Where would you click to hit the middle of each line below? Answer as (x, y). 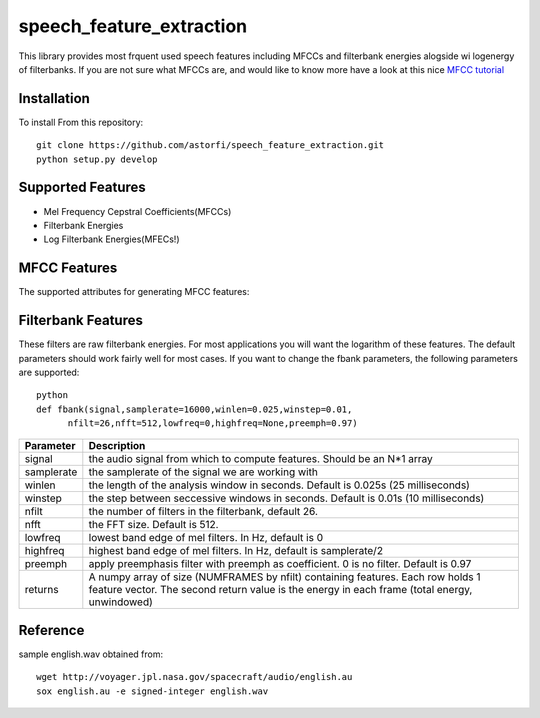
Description (117, 446)
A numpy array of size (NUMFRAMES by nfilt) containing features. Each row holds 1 (284, 577)
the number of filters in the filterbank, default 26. (203, 512)
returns (41, 590)
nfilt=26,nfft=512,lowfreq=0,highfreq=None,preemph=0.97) (213, 423)
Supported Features (82, 187)
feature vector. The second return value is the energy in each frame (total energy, (280, 590)
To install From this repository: (81, 122)
